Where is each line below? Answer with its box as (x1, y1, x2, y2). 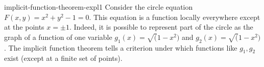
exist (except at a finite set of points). (4, 53, 123, 63)
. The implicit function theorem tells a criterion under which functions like (4, 42, 237, 53)
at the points (4, 21, 44, 32)
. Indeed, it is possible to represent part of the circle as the (69, 21, 253, 32)
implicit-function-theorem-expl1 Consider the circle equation (4, 2, 193, 12)
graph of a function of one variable (4, 31, 112, 42)
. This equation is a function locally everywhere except (89, 11, 260, 22)
